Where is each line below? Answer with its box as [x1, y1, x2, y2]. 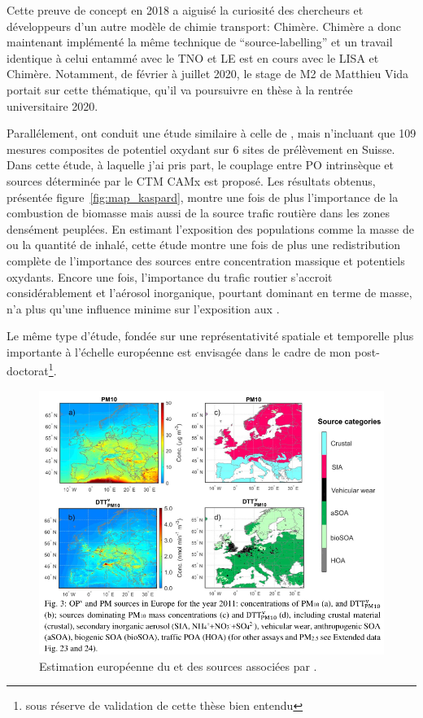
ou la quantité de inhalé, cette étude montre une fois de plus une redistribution [7, 236, 401, 253]
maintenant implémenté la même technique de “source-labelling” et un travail [7, 33, 393, 50]
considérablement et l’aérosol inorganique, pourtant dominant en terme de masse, [7, 284, 412, 301]
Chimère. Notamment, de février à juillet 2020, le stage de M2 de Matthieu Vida [7, 65, 409, 82]
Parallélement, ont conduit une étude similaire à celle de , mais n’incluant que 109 [7, 125, 416, 142]
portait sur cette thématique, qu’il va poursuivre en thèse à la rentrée [7, 81, 353, 98]
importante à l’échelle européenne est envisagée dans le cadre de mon [7, 343, 351, 360]
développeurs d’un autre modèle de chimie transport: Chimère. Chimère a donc [7, 17, 401, 34]
